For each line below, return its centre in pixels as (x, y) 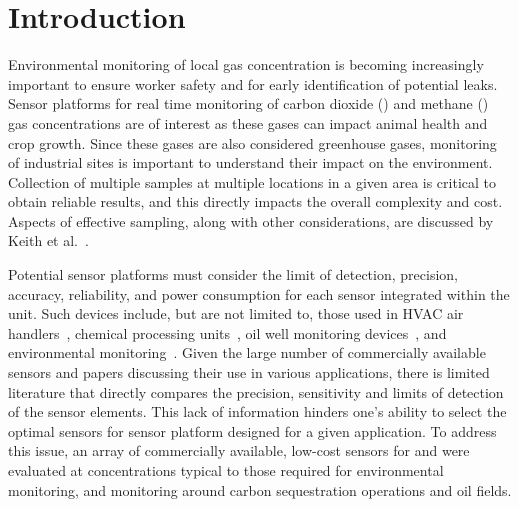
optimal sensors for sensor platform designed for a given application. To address (252, 430)
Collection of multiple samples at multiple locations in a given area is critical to (252, 181)
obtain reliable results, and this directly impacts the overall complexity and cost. (255, 201)
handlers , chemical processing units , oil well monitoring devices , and (227, 332)
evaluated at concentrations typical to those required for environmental (226, 470)
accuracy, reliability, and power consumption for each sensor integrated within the (259, 293)
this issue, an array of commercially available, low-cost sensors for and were (239, 450)
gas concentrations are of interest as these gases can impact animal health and (248, 122)
